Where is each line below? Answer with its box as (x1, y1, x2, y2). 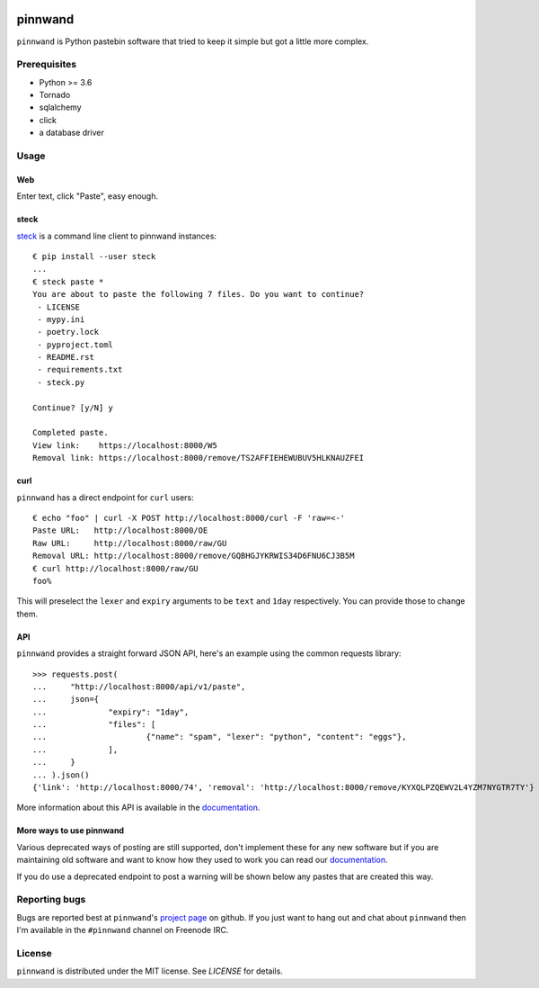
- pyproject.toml (37, 339, 114, 350)
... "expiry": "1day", (32, 706, 190, 717)
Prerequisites (16, 58, 76, 71)
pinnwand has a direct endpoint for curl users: (16, 491, 195, 503)
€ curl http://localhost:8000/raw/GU (32, 563, 199, 573)
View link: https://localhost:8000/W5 (32, 440, 217, 450)
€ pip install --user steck (32, 251, 156, 261)
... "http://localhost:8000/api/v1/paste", (32, 681, 246, 692)
